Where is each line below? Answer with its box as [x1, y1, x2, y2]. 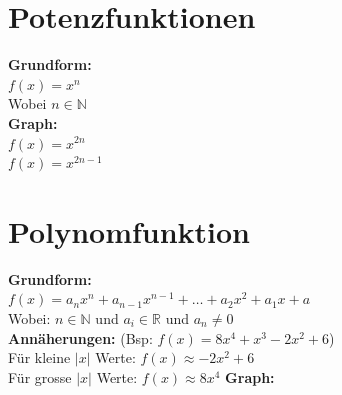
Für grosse [8, 366, 72, 387]
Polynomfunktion [8, 210, 251, 251]
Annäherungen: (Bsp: [8, 327, 153, 348]
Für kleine [8, 347, 71, 368]
